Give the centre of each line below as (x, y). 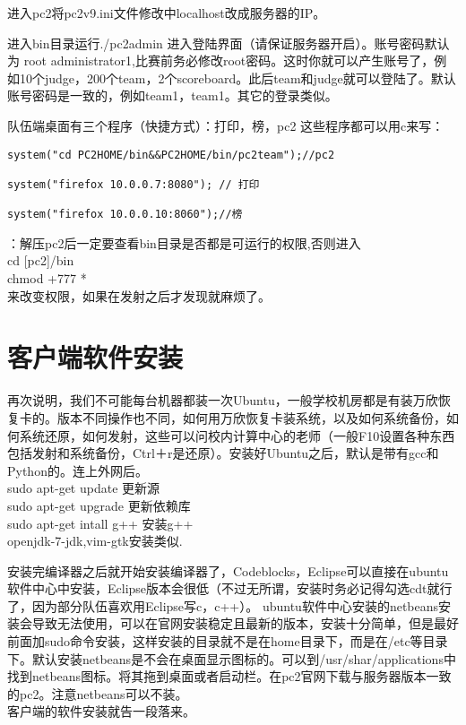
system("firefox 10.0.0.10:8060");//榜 (125, 215)
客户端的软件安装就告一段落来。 (101, 711)
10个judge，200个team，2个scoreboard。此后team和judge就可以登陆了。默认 (237, 78)
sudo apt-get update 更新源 (84, 488)
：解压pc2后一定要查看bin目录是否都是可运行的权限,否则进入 (184, 242)
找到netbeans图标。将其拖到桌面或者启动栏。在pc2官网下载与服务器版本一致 (229, 676)
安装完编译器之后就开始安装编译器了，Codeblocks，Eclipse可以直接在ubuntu (228, 570)
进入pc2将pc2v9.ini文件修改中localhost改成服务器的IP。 (167, 13)
